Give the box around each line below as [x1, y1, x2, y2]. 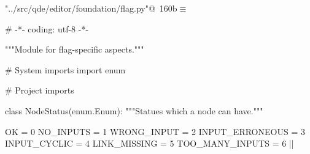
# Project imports [5, 84, 74, 97]
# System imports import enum [5, 63, 126, 76]
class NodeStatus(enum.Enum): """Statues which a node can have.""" [5, 104, 263, 117]
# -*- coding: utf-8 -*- [5, 22, 89, 35]
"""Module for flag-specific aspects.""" [5, 43, 144, 56]
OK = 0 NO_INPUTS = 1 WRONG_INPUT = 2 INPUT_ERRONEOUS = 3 [5, 125, 305, 137]
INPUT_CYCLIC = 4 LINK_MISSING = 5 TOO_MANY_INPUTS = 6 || [5, 137, 294, 150]
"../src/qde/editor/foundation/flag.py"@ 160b [5, 2, 177, 14]
